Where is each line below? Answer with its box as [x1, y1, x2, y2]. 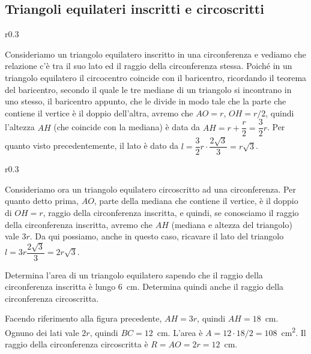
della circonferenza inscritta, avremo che [5, 218, 152, 230]
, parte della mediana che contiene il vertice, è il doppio [94, 194, 298, 207]
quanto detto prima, [5, 194, 79, 207]
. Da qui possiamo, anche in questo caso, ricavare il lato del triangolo [29, 230, 284, 242]
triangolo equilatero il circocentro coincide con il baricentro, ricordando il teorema [5, 71, 307, 83]
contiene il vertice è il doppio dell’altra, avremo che [5, 106, 193, 119]
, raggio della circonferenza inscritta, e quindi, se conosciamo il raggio [43, 206, 299, 219]
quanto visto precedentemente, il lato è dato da [5, 139, 179, 152]
